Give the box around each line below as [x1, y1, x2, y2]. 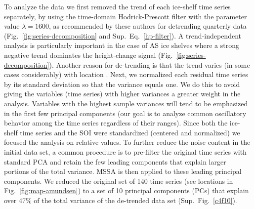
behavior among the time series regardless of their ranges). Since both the [4, 118, 228, 128]
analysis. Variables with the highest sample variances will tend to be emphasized [4, 98, 248, 108]
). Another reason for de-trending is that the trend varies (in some [49, 59, 250, 70]
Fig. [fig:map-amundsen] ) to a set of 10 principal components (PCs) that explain [4, 185, 249, 196]
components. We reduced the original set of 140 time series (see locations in [4, 175, 233, 186]
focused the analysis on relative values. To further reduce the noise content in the [4, 137, 251, 147]
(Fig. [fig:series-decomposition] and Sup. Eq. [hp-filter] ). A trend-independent [4, 30, 241, 41]
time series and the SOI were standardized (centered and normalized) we [20, 127, 240, 137]
